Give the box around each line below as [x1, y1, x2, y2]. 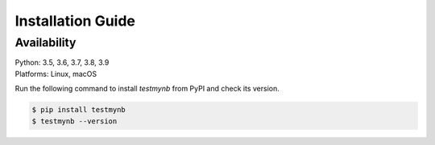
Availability [14, 35, 77, 50]
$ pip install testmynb [31, 105, 126, 115]
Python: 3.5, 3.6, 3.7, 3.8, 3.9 [14, 58, 110, 67]
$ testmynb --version [31, 116, 118, 126]
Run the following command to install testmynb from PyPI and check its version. [14, 84, 280, 94]
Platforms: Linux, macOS [14, 69, 97, 79]
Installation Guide [14, 12, 136, 30]
